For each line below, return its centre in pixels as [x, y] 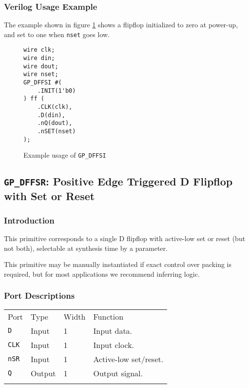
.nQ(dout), [55, 123]
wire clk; [39, 50]
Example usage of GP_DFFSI [65, 155]
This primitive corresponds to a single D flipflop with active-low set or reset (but [125, 238]
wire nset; [41, 74]
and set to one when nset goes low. [57, 34]
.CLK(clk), [55, 107]
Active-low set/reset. [128, 359]
